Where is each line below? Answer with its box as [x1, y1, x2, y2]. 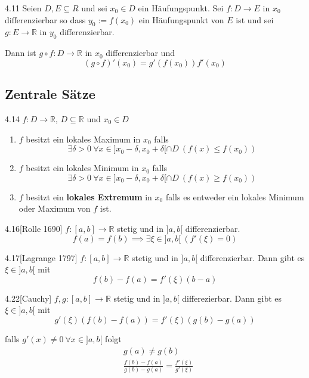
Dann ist [5, 47, 36, 59]
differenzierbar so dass [5, 13, 86, 26]
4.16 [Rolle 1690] [5, 222, 63, 234]
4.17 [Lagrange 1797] [5, 251, 78, 264]
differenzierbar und [106, 47, 175, 59]
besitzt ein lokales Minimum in [26, 162, 139, 174]
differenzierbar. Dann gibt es [200, 251, 305, 264]
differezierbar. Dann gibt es [182, 292, 282, 304]
